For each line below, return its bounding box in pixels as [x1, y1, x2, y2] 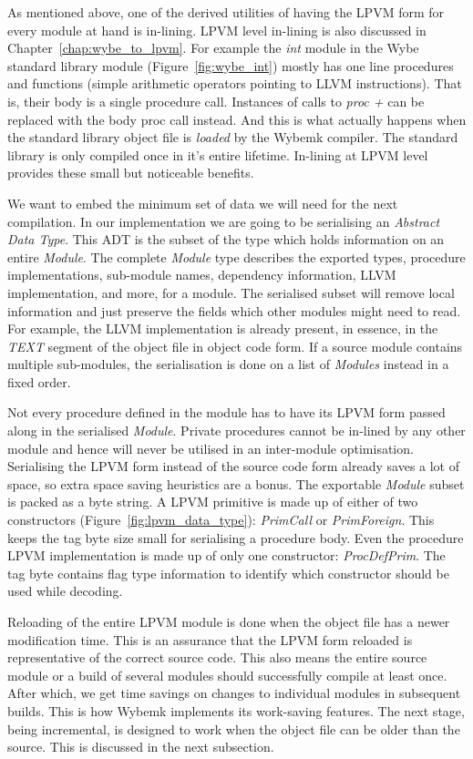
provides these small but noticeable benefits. [7, 163, 254, 182]
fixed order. [7, 372, 71, 391]
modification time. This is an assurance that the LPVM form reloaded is [7, 630, 413, 649]
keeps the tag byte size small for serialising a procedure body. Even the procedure [7, 528, 464, 547]
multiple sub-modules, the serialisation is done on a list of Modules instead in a [7, 354, 449, 374]
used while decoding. [7, 581, 123, 600]
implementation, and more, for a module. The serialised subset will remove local [7, 282, 455, 302]
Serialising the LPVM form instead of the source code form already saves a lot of [7, 456, 460, 476]
